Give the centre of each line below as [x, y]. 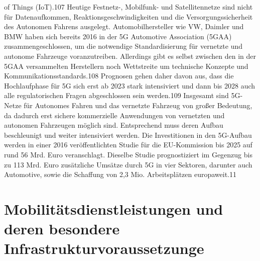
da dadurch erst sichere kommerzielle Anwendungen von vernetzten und [114, 115]
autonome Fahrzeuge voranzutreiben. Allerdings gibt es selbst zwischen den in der [130, 56]
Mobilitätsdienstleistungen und [114, 208]
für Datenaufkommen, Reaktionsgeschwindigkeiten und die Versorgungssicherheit [128, 16]
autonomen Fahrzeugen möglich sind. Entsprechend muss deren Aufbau [114, 125]
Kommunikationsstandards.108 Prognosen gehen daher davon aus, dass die [119, 76]
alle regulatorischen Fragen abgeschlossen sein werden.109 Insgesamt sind [116, 95]
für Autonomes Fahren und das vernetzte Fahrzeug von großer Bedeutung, [138, 105]
